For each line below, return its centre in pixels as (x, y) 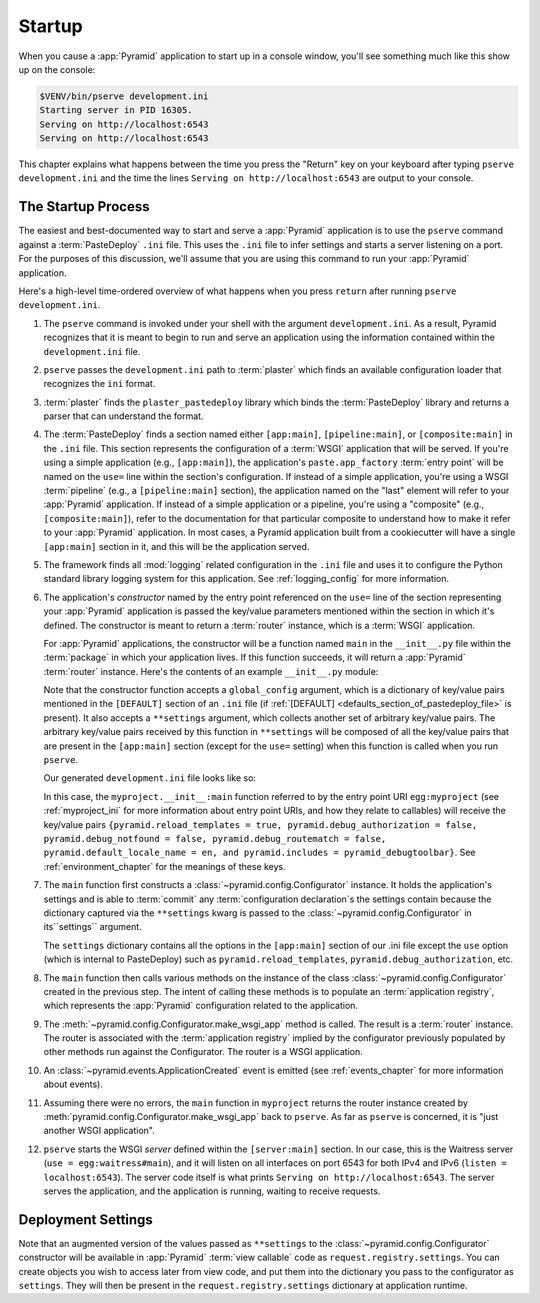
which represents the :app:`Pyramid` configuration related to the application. (201, 1006)
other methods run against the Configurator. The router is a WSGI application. (203, 1052)
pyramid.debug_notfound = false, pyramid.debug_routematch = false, (215, 838)
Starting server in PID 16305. (116, 110)
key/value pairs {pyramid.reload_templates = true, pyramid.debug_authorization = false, (260, 824)
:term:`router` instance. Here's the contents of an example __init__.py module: (211, 671)
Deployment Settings (86, 1219)
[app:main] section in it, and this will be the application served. (176, 546)
